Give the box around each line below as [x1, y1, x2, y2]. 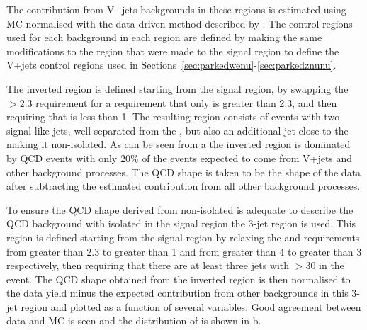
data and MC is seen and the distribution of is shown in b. [6, 313, 261, 328]
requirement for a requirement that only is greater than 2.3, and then [35, 95, 337, 110]
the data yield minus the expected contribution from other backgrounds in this [6, 285, 349, 300]
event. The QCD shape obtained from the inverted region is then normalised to [6, 271, 351, 286]
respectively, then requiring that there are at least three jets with [6, 258, 290, 273]
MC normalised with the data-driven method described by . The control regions [6, 16, 353, 30]
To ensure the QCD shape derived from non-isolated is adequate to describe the [6, 202, 354, 217]
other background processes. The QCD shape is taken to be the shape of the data [6, 164, 361, 179]
